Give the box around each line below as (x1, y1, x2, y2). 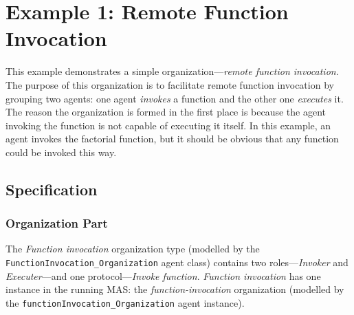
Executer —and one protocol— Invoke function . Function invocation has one (5, 268, 321, 283)
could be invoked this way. (5, 144, 117, 159)
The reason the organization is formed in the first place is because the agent (5, 105, 327, 119)
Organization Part (5, 215, 108, 232)
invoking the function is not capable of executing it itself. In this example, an (5, 118, 331, 132)
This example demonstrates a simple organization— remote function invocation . (5, 64, 339, 78)
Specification (5, 178, 98, 199)
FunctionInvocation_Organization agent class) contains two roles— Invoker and (5, 255, 349, 270)
